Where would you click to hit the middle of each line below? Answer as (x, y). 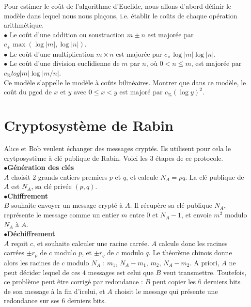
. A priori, (204, 262)
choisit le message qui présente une (166, 291)
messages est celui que (121, 272)
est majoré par (141, 92)
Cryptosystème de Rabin (89, 125)
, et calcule (142, 177)
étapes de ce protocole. (189, 158)
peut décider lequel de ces (42, 272)
